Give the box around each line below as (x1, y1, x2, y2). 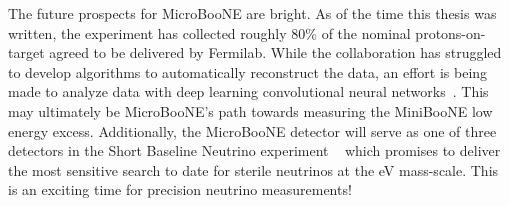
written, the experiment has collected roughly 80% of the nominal (8, 22, 411, 43)
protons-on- (415, 22, 486, 43)
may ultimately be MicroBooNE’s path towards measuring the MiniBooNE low (8, 100, 493, 121)
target (8, 42, 45, 63)
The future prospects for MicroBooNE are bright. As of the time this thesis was (8, 3, 497, 23)
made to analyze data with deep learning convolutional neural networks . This (8, 81, 489, 102)
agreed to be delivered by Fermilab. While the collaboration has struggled (49, 42, 502, 63)
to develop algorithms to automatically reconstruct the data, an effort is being (8, 61, 488, 82)
